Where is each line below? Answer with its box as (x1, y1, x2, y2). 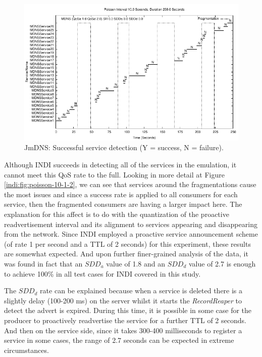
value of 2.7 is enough (189, 258, 256, 269)
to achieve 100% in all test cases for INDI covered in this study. (4, 268, 201, 279)
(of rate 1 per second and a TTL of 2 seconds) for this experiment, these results (4, 238, 251, 249)
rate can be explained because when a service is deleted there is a (40, 285, 243, 296)
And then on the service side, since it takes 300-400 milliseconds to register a (4, 325, 242, 335)
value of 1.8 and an (106, 258, 166, 269)
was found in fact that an (4, 258, 83, 269)
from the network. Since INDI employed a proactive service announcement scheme (4, 229, 258, 239)
